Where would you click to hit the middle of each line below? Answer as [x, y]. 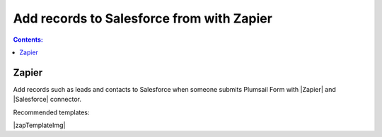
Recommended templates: [51, 112]
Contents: [28, 40]
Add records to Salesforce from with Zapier [143, 18]
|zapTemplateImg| [39, 125]
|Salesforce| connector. [47, 100]
